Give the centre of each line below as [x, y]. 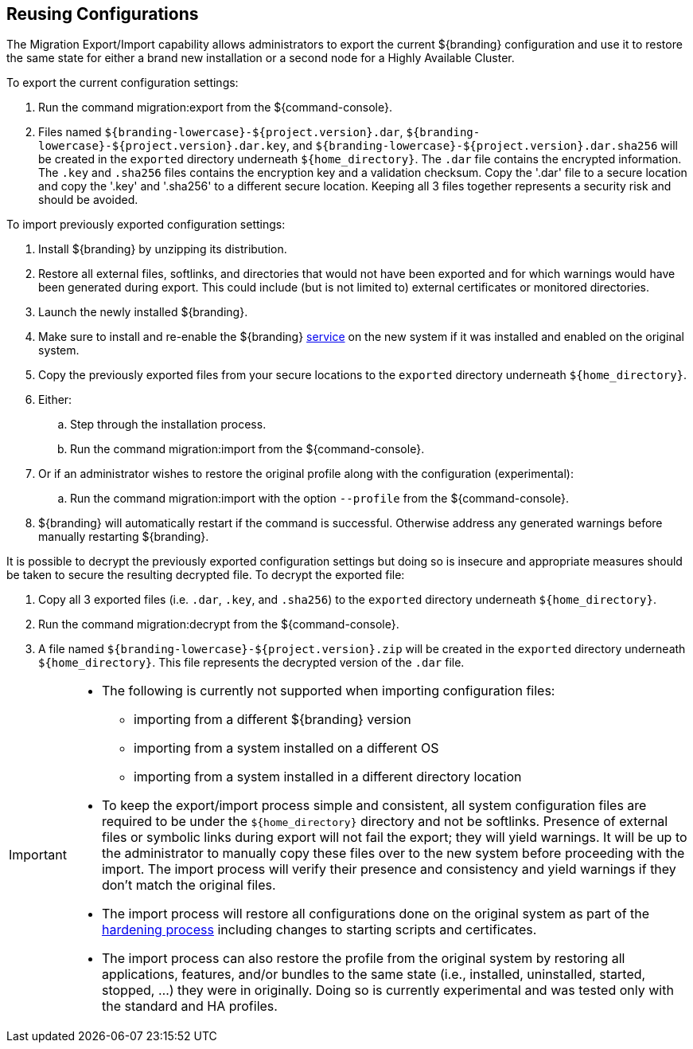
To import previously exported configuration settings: [146, 225]
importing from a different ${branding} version [272, 720]
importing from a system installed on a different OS [286, 748]
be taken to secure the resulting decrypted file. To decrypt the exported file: [206, 575]
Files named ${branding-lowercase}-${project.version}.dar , [221, 132]
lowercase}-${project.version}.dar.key [162, 146]
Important [38, 855]
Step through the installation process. [168, 425]
